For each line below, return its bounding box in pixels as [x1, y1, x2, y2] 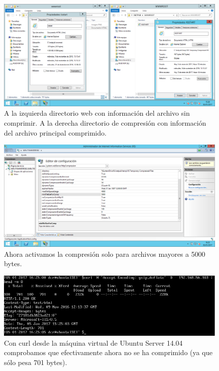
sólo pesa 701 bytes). [4, 357, 67, 367]
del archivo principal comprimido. [4, 127, 107, 138]
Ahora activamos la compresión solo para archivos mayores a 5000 [4, 248, 206, 259]
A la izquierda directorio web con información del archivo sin [4, 108, 190, 118]
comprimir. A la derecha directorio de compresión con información [4, 117, 206, 128]
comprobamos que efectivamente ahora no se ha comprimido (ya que [4, 347, 213, 358]
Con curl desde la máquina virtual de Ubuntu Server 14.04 [4, 337, 183, 348]
